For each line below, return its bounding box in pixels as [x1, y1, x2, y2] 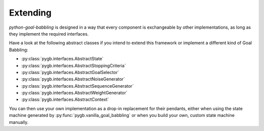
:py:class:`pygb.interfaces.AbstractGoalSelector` [21, 69, 119, 75]
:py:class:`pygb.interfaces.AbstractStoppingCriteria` [21, 62, 126, 68]
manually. [9, 119, 29, 125]
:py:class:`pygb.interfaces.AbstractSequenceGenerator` [21, 83, 134, 89]
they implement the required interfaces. [9, 31, 89, 37]
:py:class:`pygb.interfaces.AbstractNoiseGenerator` [21, 76, 125, 82]
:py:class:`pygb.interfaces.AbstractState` [21, 56, 104, 62]
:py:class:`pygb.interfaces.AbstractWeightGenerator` [21, 90, 128, 96]
